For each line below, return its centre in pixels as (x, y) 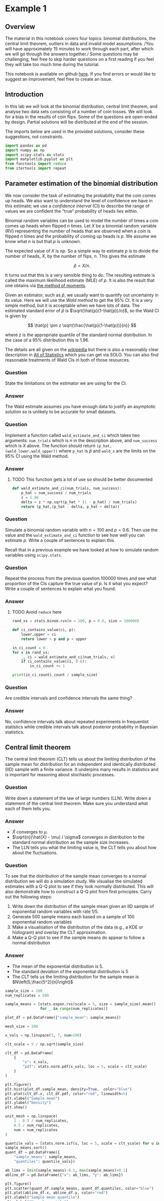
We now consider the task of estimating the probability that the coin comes (81, 195)
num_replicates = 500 (27, 995)
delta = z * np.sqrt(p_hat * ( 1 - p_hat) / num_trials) (79, 502)
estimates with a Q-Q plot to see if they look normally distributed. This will (79, 886)
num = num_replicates (36, 1130)
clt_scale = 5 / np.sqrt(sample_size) (44, 1044)
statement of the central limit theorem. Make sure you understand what (76, 803)
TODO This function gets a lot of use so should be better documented (82, 479)
